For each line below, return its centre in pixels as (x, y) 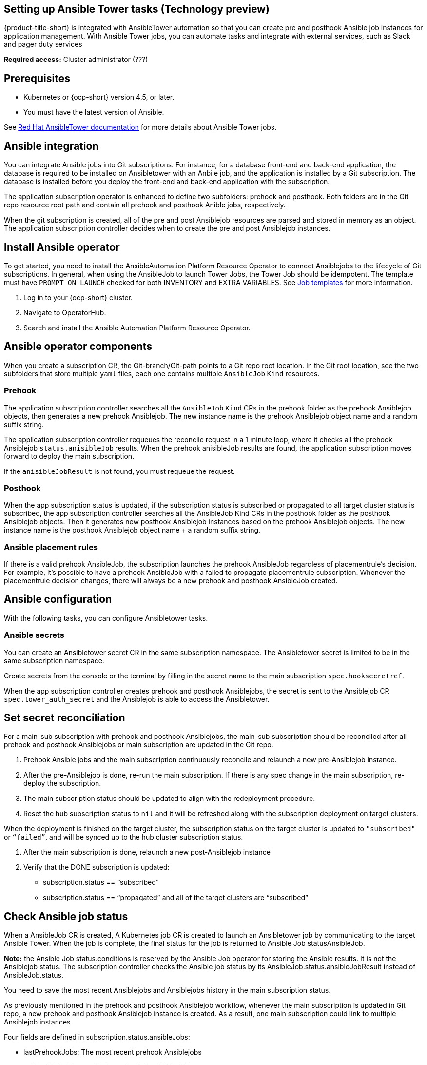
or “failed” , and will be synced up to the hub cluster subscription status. (124, 837)
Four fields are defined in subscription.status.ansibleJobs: (97, 1037)
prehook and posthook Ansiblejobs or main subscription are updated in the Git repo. (139, 745)
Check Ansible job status (66, 916)
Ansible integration (51, 146)
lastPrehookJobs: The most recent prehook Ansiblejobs (113, 1052)
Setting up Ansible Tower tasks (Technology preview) (137, 9)
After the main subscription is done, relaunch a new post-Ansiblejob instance (147, 852)
